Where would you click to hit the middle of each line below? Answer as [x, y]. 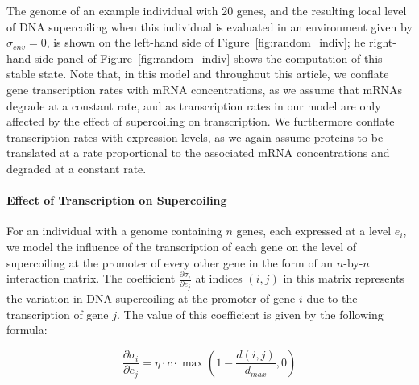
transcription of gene [58, 314]
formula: [27, 330]
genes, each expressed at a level [314, 231]
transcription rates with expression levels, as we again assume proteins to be [195, 137]
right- [383, 42]
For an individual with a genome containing [114, 231]
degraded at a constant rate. [77, 168]
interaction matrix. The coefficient [91, 278]
